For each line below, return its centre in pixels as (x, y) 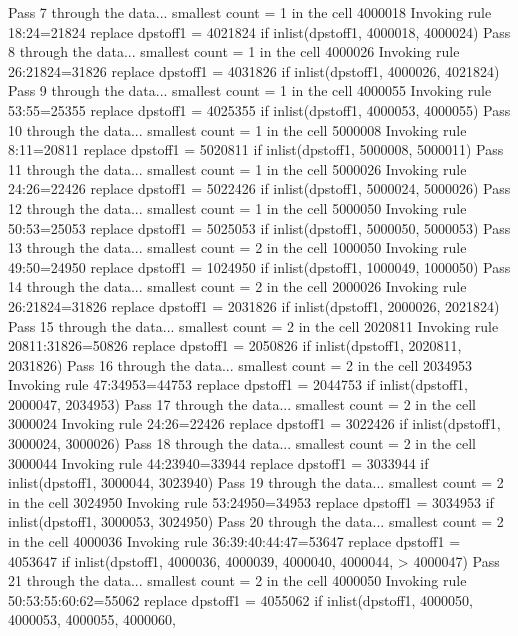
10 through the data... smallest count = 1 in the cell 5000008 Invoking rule (237, 129)
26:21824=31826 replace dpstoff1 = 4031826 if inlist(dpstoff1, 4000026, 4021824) (254, 70)
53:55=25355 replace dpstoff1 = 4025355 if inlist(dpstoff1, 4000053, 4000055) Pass (259, 109)
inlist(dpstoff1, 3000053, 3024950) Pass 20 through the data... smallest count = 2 (256, 521)
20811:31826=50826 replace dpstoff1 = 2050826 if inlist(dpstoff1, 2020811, (235, 345)
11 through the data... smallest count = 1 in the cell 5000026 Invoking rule (237, 168)
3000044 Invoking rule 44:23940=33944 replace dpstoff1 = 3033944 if (218, 462)
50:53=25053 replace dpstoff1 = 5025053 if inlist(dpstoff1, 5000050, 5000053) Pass (259, 227)
